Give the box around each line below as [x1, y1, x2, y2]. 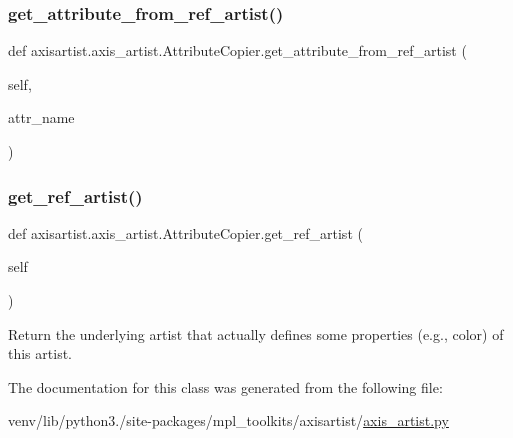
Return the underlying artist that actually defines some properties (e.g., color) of [8, 323, 504, 344]
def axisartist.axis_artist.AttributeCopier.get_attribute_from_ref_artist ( [8, 40, 467, 61]
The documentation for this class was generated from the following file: [8, 376, 443, 397]
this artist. [8, 343, 72, 364]
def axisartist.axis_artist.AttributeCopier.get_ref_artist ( [8, 222, 363, 243]
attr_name [8, 107, 75, 128]
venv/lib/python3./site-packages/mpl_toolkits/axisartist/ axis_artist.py [8, 410, 449, 431]
